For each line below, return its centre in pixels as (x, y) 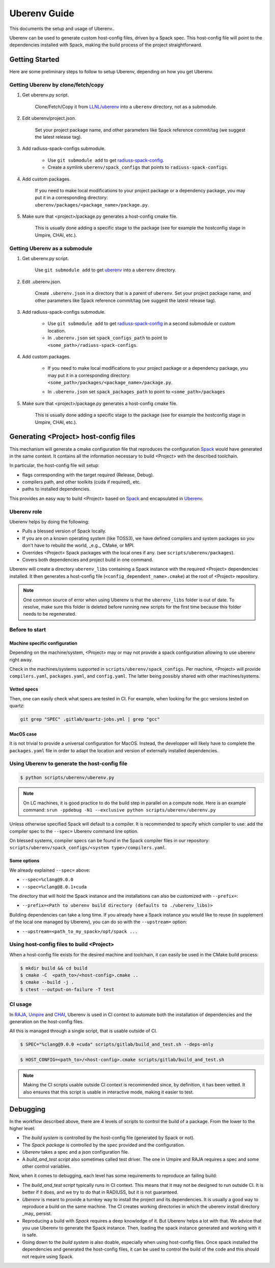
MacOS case (23, 734)
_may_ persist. (37, 1213)
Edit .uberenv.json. (42, 282)
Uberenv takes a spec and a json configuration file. (76, 1152)
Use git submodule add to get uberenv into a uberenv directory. (106, 270)
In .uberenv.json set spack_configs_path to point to (107, 338)
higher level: (22, 1128)
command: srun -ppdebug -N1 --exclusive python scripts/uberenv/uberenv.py (119, 810)
